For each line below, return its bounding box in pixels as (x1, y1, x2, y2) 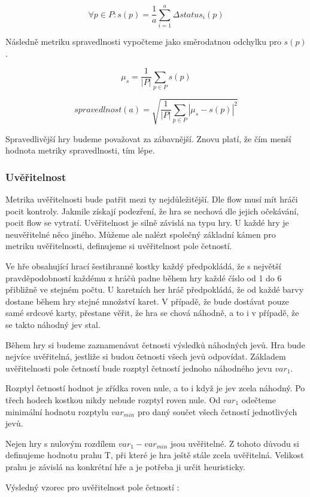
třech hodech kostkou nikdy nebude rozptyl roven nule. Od (5, 393, 221, 406)
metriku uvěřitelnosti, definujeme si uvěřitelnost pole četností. (5, 240, 232, 252)
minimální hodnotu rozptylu (5, 405, 109, 418)
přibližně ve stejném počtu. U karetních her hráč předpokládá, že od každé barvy (5, 283, 304, 296)
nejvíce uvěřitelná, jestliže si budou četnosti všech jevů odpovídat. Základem (5, 350, 286, 363)
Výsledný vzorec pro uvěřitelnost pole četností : (5, 480, 180, 493)
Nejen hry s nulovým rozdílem (5, 437, 116, 449)
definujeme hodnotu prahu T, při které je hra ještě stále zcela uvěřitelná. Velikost (5, 449, 304, 461)
